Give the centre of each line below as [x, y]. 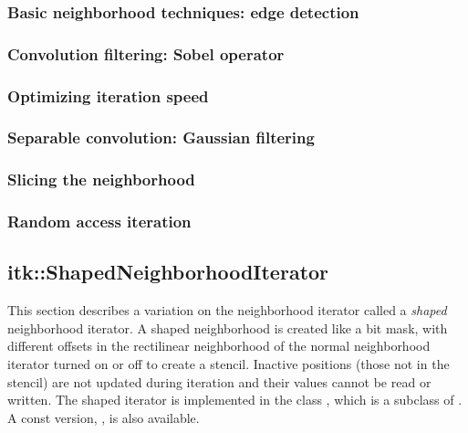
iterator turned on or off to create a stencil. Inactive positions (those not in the [229, 364]
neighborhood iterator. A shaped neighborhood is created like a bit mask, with [228, 327]
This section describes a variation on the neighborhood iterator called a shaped [227, 310]
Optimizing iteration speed [108, 95]
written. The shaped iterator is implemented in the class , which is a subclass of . [235, 400]
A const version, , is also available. [104, 417]
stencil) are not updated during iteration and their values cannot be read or [219, 381]
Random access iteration [99, 222]
